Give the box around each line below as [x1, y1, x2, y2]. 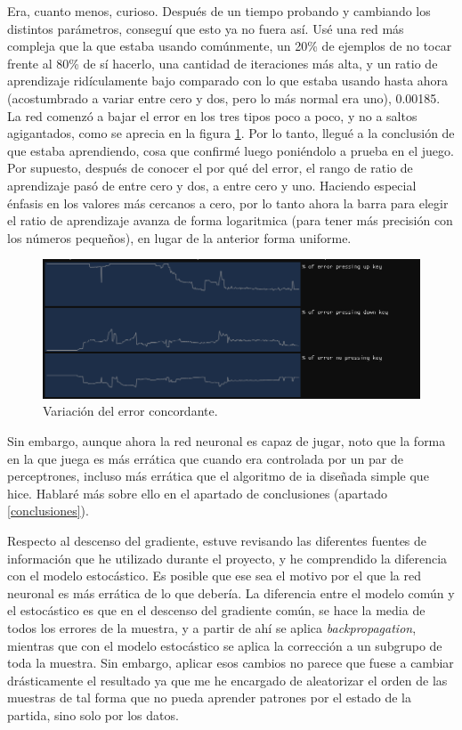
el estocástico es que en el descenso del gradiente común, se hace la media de [7, 601, 426, 620]
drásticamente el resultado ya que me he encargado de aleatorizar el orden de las [7, 670, 448, 689]
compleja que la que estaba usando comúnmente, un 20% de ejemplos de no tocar [7, 36, 452, 55]
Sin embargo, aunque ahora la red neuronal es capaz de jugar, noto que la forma [7, 432, 446, 450]
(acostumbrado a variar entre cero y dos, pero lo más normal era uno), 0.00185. [7, 88, 441, 107]
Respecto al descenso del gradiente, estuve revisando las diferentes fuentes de [7, 531, 427, 549]
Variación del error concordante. [43, 401, 218, 420]
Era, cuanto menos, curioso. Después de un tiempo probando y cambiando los [7, 2, 431, 20]
